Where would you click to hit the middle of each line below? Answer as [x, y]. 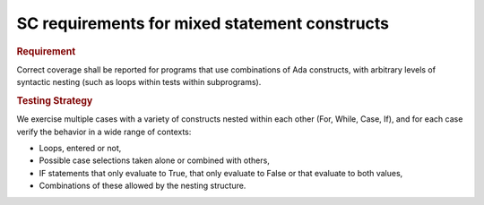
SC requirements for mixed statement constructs [203, 23]
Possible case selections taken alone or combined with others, [155, 160]
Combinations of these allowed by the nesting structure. [143, 186]
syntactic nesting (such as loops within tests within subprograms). [139, 82]
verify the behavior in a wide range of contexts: [104, 132]
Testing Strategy [55, 100]
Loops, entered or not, [80, 149]
